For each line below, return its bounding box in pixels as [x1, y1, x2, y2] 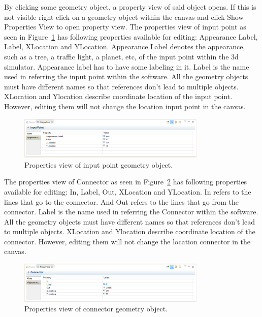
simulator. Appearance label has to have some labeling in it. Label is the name [4, 61, 249, 72]
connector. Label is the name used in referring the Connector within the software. [4, 206, 258, 217]
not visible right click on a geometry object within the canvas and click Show [4, 11, 244, 22]
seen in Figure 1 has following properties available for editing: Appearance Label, [4, 31, 258, 42]
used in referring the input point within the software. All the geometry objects [4, 71, 248, 82]
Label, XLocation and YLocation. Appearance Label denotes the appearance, [4, 41, 245, 52]
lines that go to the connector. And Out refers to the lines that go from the [4, 196, 239, 207]
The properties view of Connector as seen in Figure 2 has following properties [4, 176, 247, 187]
